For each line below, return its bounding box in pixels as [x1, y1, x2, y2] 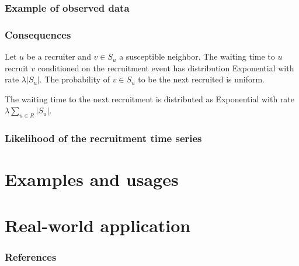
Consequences [5, 27, 71, 42]
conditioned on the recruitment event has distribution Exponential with [37, 61, 294, 74]
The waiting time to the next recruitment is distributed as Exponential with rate [5, 92, 295, 105]
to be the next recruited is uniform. [138, 73, 265, 85]
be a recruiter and [26, 50, 91, 63]
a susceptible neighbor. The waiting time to [119, 50, 275, 63]
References [5, 249, 57, 264]
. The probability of [39, 73, 110, 85]
